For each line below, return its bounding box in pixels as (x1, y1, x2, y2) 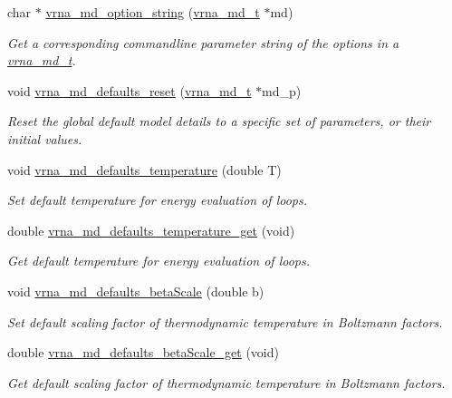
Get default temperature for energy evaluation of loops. (7, 251, 310, 270)
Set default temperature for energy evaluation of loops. (7, 190, 308, 209)
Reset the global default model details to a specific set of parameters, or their (7, 112, 431, 131)
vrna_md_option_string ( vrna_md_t (45, 3, 260, 21)
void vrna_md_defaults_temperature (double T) (7, 160, 282, 179)
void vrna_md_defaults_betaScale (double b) (7, 281, 264, 300)
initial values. (7, 129, 82, 148)
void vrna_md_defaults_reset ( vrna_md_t (7, 81, 252, 100)
